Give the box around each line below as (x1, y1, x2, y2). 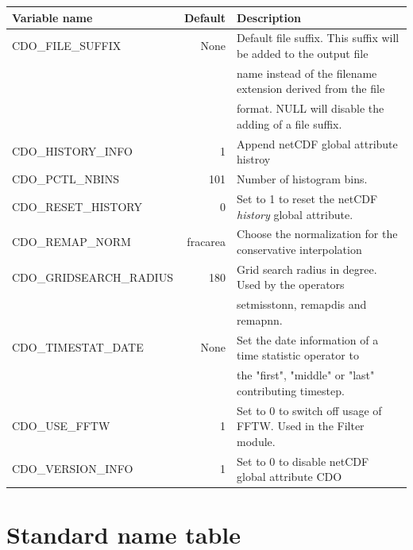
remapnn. (237, 311, 283, 328)
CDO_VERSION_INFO (12, 460, 133, 477)
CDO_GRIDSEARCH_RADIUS (12, 268, 173, 285)
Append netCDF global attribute (237, 135, 398, 152)
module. (237, 433, 276, 449)
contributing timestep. (237, 382, 345, 398)
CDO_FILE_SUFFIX (12, 37, 122, 54)
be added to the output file (237, 44, 369, 61)
